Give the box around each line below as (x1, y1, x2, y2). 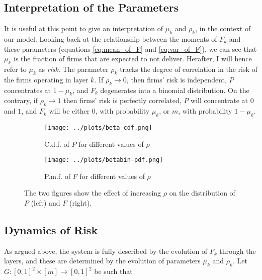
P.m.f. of (44, 170, 70, 181)
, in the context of (195, 23, 251, 34)
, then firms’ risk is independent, (126, 74, 227, 84)
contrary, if (4, 95, 38, 106)
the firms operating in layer (4, 74, 89, 84)
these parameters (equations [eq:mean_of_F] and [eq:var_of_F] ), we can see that (4, 43, 257, 54)
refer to (4, 63, 27, 74)
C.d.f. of (44, 138, 69, 149)
